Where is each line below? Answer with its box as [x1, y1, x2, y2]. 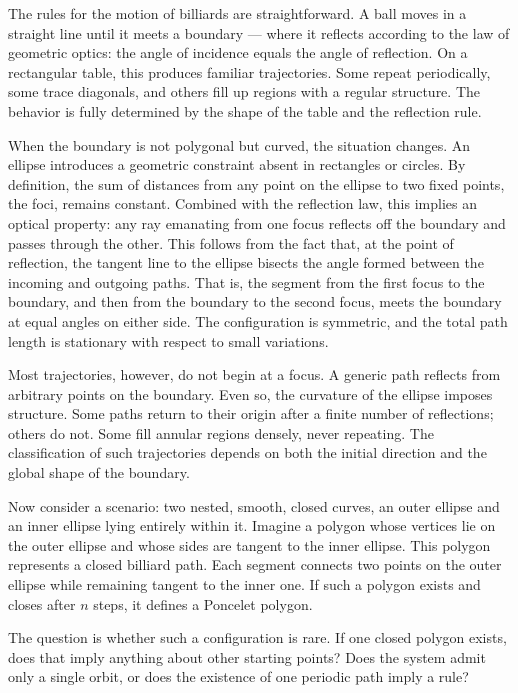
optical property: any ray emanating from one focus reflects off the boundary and [8, 212, 506, 233]
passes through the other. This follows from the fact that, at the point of [8, 232, 454, 253]
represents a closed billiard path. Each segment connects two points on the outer [8, 554, 502, 575]
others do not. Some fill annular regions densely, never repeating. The [8, 422, 434, 443]
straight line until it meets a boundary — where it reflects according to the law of [8, 22, 510, 43]
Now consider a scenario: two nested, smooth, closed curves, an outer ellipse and [8, 495, 500, 516]
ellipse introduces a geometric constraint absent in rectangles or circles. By [8, 154, 466, 175]
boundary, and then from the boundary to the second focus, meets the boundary [8, 291, 502, 312]
